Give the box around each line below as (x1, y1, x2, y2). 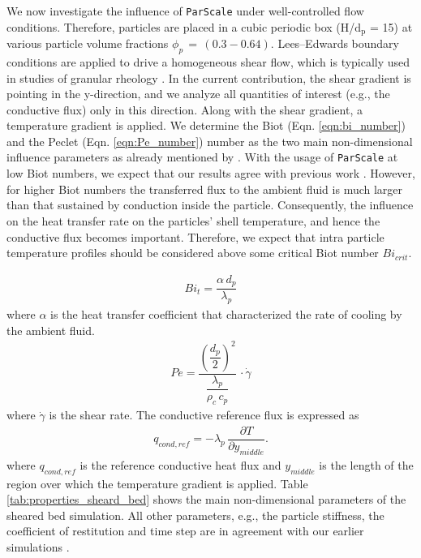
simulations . (6, 538, 70, 555)
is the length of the (319, 456, 414, 473)
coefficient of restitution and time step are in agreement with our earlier (6, 522, 364, 539)
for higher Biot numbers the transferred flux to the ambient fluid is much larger (6, 180, 403, 197)
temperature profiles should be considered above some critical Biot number (6, 244, 379, 261)
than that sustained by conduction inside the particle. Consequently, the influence (6, 196, 414, 213)
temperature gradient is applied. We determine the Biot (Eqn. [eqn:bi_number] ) (6, 117, 406, 134)
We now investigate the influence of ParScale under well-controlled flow (6, 2, 364, 19)
